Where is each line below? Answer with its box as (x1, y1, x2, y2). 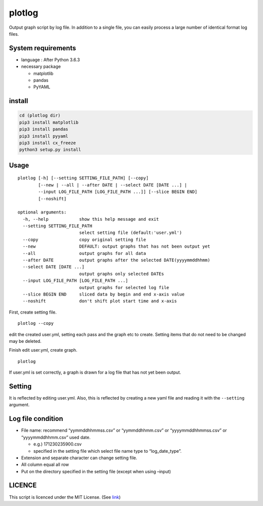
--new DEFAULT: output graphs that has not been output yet (22, 244, 210, 249)
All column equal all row (21, 462, 69, 467)
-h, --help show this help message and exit (22, 216, 159, 222)
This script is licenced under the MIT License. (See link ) (9, 494, 121, 500)
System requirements (9, 44, 76, 52)
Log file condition (9, 415, 63, 423)
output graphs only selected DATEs (79, 271, 164, 276)
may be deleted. (9, 338, 41, 344)
